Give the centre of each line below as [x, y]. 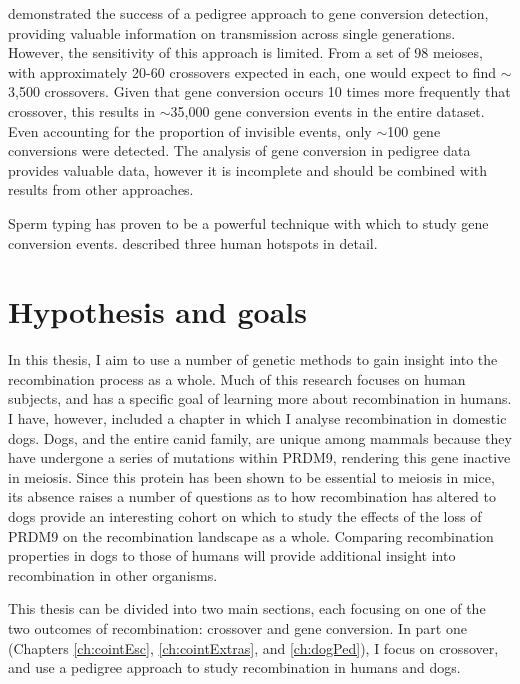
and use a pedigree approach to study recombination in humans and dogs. [234, 667]
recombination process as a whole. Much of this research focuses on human [237, 378]
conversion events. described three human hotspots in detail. [193, 242]
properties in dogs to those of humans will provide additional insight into [232, 555]
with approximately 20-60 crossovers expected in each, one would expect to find [252, 71]
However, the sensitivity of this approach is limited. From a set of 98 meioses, [245, 52]
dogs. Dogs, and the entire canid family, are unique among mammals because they [260, 437]
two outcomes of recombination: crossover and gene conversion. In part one [237, 627]
